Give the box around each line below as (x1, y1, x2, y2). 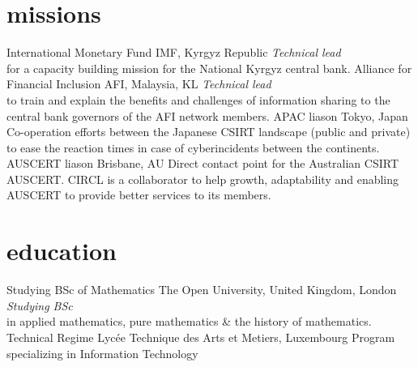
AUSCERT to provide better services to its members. (6, 186, 271, 203)
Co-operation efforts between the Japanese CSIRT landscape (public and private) (6, 123, 411, 140)
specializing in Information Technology (6, 344, 198, 361)
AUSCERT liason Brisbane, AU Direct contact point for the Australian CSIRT (6, 155, 399, 172)
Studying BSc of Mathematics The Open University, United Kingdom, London (6, 281, 397, 298)
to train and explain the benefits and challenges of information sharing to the (6, 91, 390, 108)
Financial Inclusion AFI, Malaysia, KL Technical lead (6, 75, 271, 92)
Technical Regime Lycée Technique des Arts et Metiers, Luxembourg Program (6, 328, 395, 345)
